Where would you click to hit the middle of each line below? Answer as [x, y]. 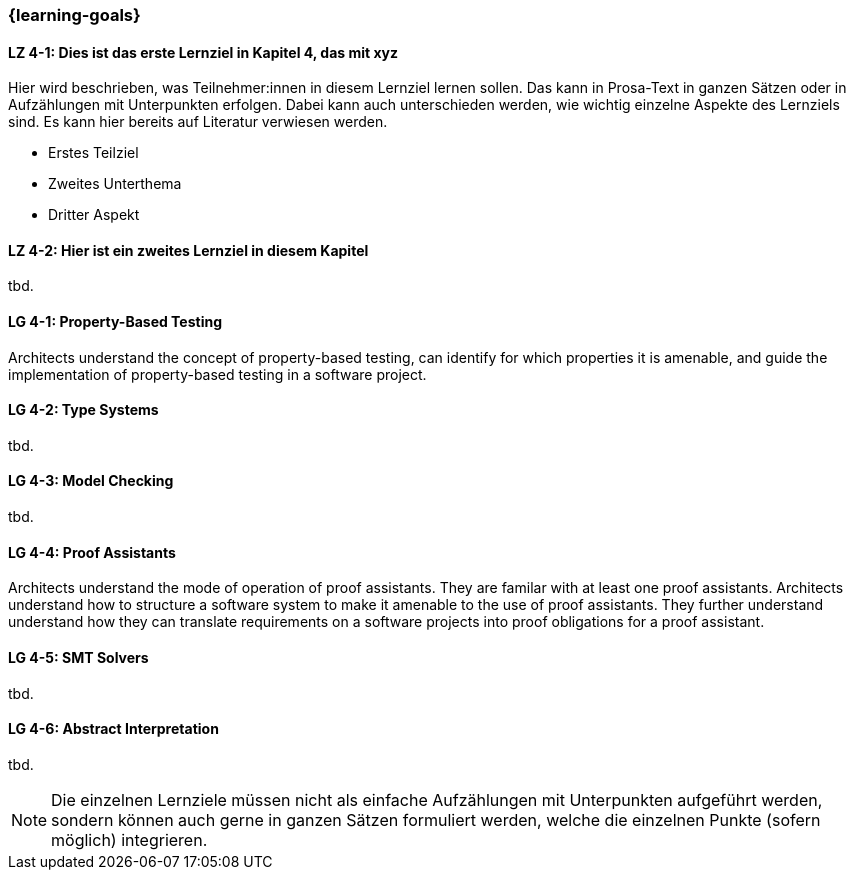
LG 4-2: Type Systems [83, 410]
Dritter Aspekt [94, 215]
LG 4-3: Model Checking [91, 481]
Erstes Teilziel [93, 153]
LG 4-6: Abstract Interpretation [113, 729]
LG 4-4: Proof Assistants [92, 552]
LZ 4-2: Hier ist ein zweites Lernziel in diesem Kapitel [188, 250]
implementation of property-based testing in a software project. [217, 374]
